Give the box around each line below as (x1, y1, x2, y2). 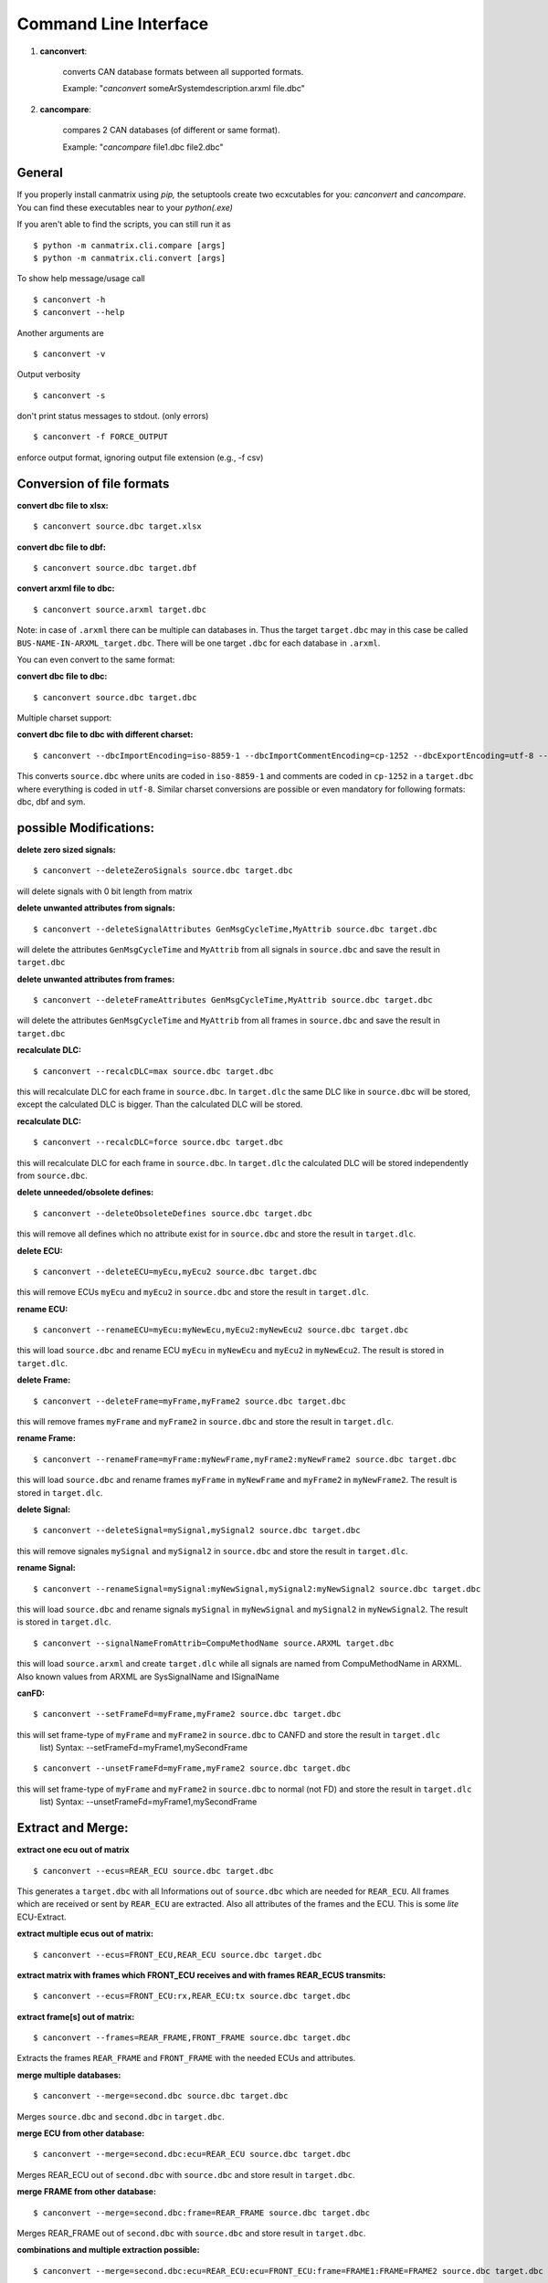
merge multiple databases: (16, 2069, 121, 2080)
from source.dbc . (16, 1170, 89, 1181)
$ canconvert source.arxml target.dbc (33, 604, 207, 615)
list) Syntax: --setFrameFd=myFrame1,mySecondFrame (39, 1742, 248, 1753)
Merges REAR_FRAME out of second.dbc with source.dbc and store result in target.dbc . (16, 2227, 366, 2238)
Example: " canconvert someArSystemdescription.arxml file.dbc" (62, 83, 306, 94)
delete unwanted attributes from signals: (16, 902, 175, 913)
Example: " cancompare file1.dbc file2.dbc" (62, 142, 224, 153)
